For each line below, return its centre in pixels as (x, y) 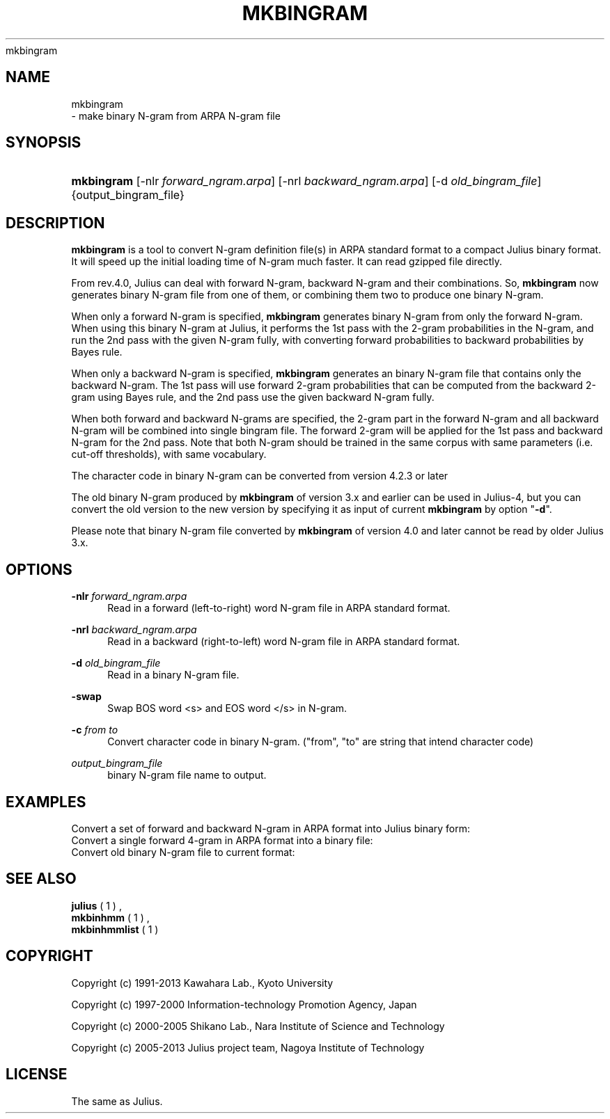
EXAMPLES (46, 802)
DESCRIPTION (55, 223)
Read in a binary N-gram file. (173, 675)
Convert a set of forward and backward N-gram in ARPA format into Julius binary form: (271, 828)
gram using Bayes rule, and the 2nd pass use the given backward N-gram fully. (253, 397)
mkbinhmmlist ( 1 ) (115, 929)
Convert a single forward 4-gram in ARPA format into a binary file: (222, 840)
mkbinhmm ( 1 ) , (110, 917)
